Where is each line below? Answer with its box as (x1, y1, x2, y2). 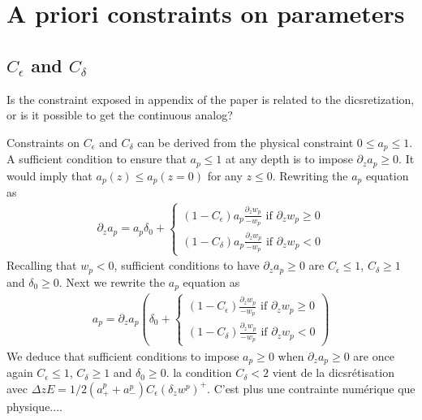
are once (353, 347, 394, 364)
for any (207, 167, 243, 184)
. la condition (166, 364, 232, 381)
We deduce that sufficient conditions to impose (6, 347, 239, 364)
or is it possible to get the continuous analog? (6, 106, 233, 123)
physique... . (6, 397, 62, 414)
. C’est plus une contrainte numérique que (207, 379, 416, 396)
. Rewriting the (272, 167, 348, 184)
